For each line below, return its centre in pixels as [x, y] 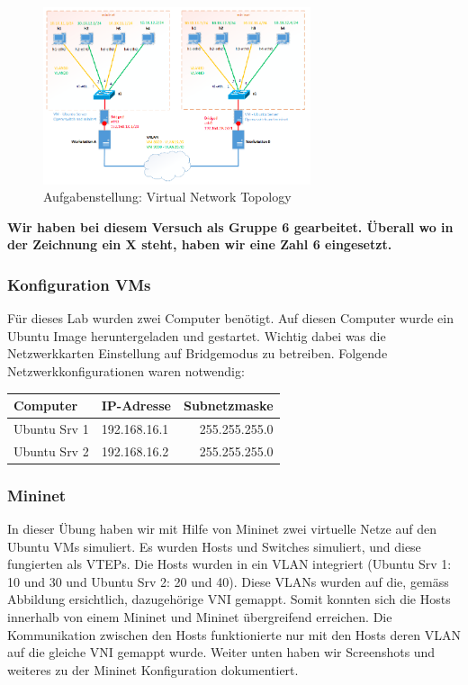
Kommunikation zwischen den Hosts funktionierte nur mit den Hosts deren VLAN [234, 634]
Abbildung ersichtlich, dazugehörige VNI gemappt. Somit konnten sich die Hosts [229, 599]
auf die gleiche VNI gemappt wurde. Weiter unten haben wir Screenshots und [221, 652]
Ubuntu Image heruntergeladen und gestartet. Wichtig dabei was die [197, 335]
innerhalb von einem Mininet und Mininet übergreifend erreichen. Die [200, 616]
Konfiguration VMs [79, 284]
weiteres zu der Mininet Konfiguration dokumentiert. [153, 669]
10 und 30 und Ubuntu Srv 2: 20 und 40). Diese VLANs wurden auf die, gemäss [228, 581]
